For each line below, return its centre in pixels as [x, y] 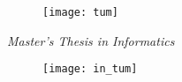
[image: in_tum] [90, 69]
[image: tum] [80, 12]
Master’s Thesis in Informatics [91, 40]
